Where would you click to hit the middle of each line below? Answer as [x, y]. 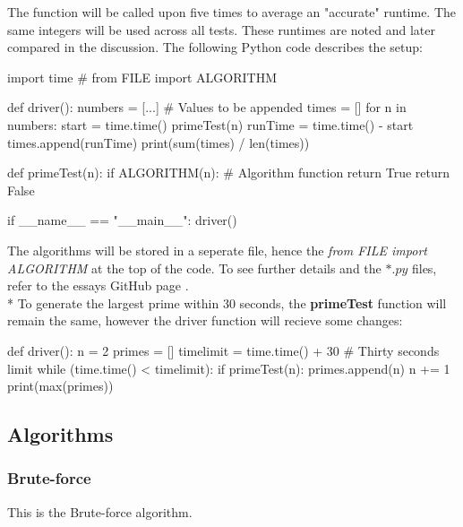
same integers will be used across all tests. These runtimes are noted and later [221, 29]
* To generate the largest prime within [113, 302]
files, [424, 268]
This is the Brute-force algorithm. [100, 511]
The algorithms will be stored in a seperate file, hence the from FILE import [217, 250]
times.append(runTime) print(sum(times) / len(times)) [159, 142]
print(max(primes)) [60, 386]
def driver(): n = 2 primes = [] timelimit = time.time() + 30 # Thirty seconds [223, 350]
